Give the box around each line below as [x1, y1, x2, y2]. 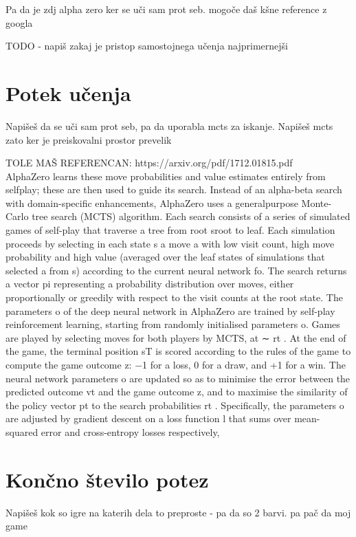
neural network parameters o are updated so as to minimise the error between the [5, 371, 351, 385]
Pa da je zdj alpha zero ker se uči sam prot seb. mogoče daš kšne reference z [5, 2, 327, 16]
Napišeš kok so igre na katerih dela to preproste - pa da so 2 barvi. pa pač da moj [5, 505, 351, 519]
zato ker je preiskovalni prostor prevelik [5, 132, 172, 146]
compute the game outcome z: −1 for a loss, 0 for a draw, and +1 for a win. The [5, 358, 346, 371]
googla [5, 15, 33, 30]
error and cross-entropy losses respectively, [41, 424, 220, 439]
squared [5, 424, 38, 439]
